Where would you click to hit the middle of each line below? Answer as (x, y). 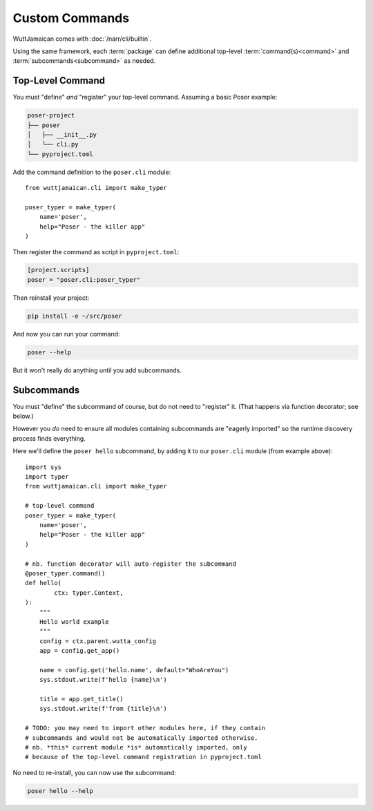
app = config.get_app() (79, 651)
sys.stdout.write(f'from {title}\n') (103, 709)
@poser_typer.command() (65, 573)
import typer (47, 477)
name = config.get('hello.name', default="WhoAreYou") (134, 670)
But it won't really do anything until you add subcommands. (97, 370)
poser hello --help (60, 791)
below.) (23, 416)
